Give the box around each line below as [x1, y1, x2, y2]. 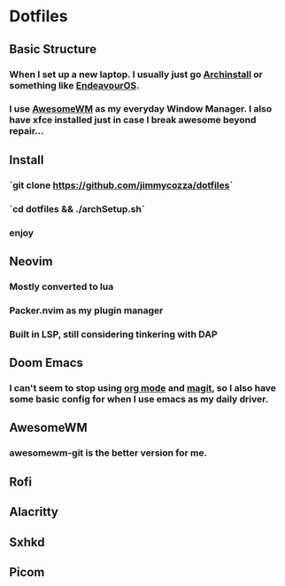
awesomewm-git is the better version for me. [9, 447, 208, 459]
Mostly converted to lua [9, 280, 114, 293]
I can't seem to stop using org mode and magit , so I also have [9, 382, 277, 395]
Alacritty [9, 504, 59, 520]
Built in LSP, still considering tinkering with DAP [9, 328, 219, 340]
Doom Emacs [9, 356, 84, 371]
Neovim [9, 254, 53, 269]
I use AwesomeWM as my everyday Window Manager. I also [9, 103, 273, 115]
